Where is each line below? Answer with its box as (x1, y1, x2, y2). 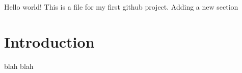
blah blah (4, 60, 34, 71)
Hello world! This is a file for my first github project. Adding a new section (4, 2, 238, 12)
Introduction (4, 31, 95, 52)
